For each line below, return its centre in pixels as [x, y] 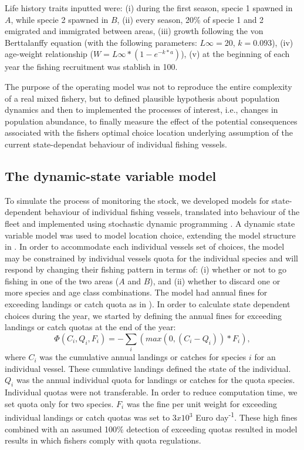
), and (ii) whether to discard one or [215, 281]
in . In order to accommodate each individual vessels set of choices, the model [145, 246]
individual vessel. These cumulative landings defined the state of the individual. [148, 368]
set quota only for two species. [59, 403]
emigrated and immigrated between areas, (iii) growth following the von [134, 31]
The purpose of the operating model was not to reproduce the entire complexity [148, 86]
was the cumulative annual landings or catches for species [143, 357]
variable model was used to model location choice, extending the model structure [150, 235]
